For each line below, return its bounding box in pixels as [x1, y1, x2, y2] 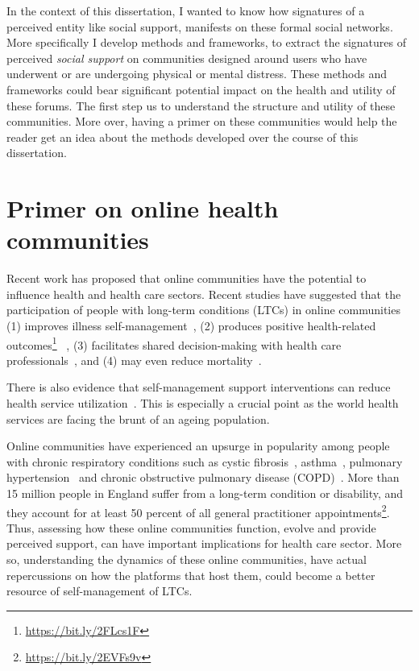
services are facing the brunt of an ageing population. [6, 410, 270, 427]
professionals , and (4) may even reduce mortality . [6, 351, 262, 368]
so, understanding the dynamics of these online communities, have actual [6, 551, 367, 568]
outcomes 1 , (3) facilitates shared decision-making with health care [6, 333, 342, 353]
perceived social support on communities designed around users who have [6, 49, 367, 66]
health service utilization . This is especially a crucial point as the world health [6, 395, 399, 412]
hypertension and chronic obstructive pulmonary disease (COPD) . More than [6, 469, 400, 486]
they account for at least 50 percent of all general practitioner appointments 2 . [6, 501, 390, 520]
